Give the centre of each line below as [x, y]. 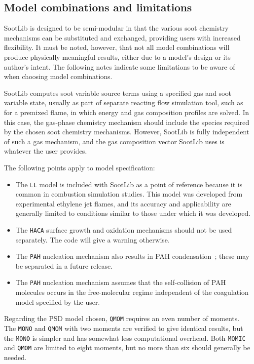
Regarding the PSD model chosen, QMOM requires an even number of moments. [122, 318]
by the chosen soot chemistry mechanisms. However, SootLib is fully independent [127, 132]
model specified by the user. [58, 302]
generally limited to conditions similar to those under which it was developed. [133, 213]
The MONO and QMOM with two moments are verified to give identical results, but [124, 328]
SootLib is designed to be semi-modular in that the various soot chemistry [116, 28]
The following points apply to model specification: [80, 167]
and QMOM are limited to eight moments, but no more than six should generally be [127, 347]
